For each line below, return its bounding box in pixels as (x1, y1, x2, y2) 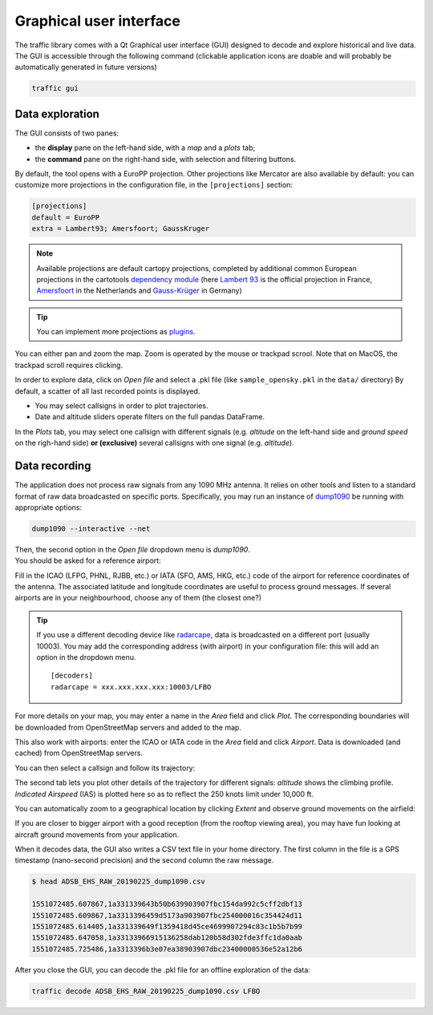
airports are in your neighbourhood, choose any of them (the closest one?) (14, 593, 262, 603)
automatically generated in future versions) (14, 63, 158, 72)
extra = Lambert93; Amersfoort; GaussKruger (31, 224, 210, 233)
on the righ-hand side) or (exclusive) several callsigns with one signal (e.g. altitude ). (14, 438, 294, 448)
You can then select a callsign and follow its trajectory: (14, 762, 196, 773)
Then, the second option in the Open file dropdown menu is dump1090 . (14, 544, 250, 554)
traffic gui (31, 84, 79, 93)
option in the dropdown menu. (36, 652, 136, 661)
